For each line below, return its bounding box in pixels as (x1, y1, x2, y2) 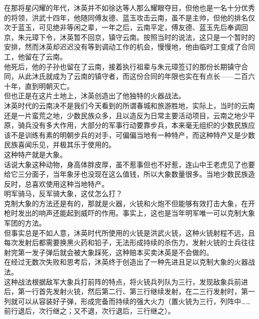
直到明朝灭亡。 (24, 80, 74, 91)
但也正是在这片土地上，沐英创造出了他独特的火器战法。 (4, 90, 185, 101)
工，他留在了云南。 (4, 51, 67, 61)
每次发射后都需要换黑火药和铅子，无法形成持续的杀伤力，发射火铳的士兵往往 (4, 237, 255, 248)
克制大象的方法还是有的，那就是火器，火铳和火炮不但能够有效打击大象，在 (4, 198, 248, 208)
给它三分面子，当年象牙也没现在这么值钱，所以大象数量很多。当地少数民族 (4, 169, 248, 179)
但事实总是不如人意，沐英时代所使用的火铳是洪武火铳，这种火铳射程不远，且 (4, 227, 255, 238)
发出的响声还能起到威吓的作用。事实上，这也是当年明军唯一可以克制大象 (17, 208, 255, 218)
